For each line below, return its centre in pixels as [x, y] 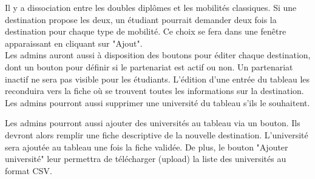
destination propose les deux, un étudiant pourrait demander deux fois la [141, 19]
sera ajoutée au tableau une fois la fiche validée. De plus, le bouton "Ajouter [147, 147]
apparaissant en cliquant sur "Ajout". [74, 43]
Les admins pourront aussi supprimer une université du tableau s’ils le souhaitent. [157, 102]
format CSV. [29, 170]
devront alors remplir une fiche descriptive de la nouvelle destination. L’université [157, 134]
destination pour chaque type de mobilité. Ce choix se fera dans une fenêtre [146, 31]
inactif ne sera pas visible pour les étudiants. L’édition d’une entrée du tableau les [157, 79]
